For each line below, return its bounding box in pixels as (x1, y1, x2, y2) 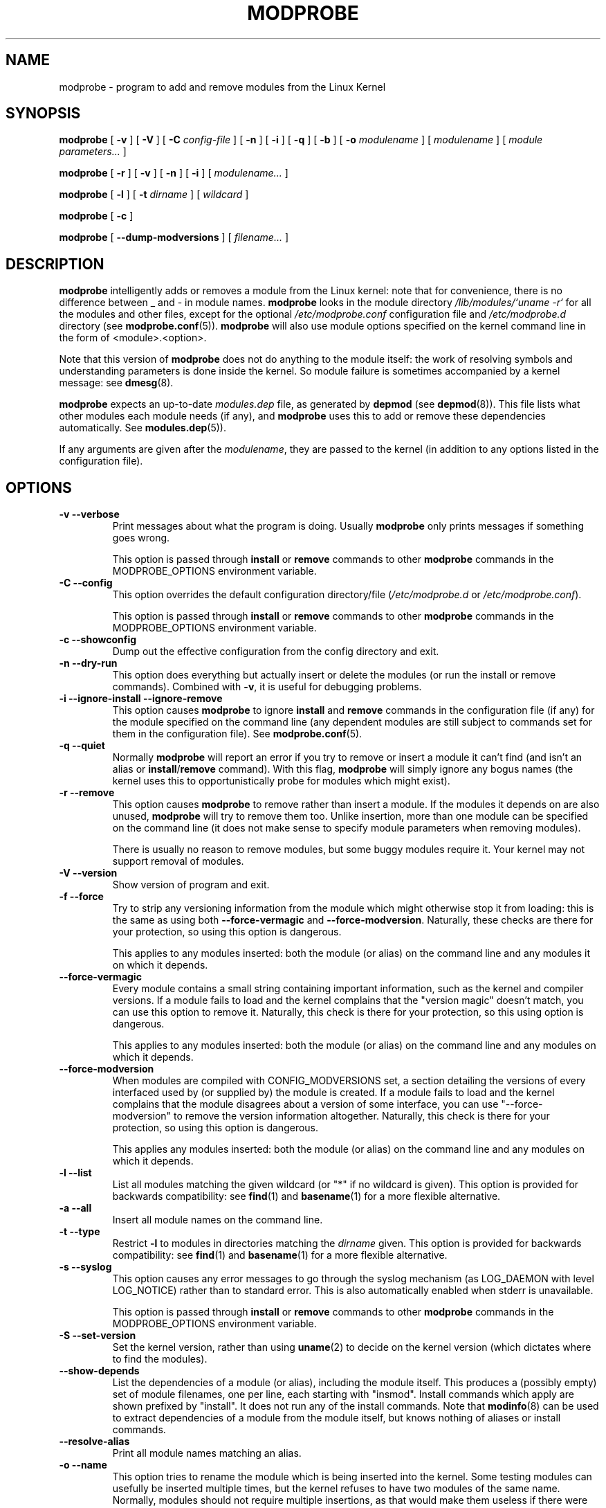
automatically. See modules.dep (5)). (59, 422, 226, 434)
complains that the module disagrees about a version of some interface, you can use (112, 1098, 499, 1111)
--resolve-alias (59, 1435, 130, 1448)
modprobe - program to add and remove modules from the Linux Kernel (59, 80, 386, 93)
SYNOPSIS (6, 105, 81, 123)
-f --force (59, 890, 104, 903)
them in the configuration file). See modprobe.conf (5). (112, 728, 362, 740)
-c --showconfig (59, 634, 137, 646)
